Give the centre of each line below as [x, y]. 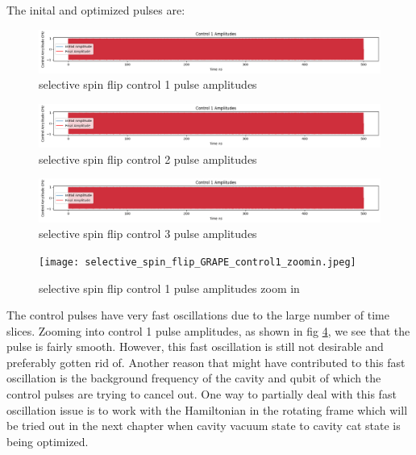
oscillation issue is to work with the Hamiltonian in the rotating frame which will [207, 409]
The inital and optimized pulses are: [96, 10]
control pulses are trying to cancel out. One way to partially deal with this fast [202, 394]
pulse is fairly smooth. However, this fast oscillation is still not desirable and [195, 346]
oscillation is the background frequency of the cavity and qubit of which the [194, 378]
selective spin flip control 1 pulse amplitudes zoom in [169, 288]
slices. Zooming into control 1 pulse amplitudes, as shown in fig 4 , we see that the [208, 330]
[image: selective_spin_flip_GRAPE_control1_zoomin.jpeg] [198, 262]
